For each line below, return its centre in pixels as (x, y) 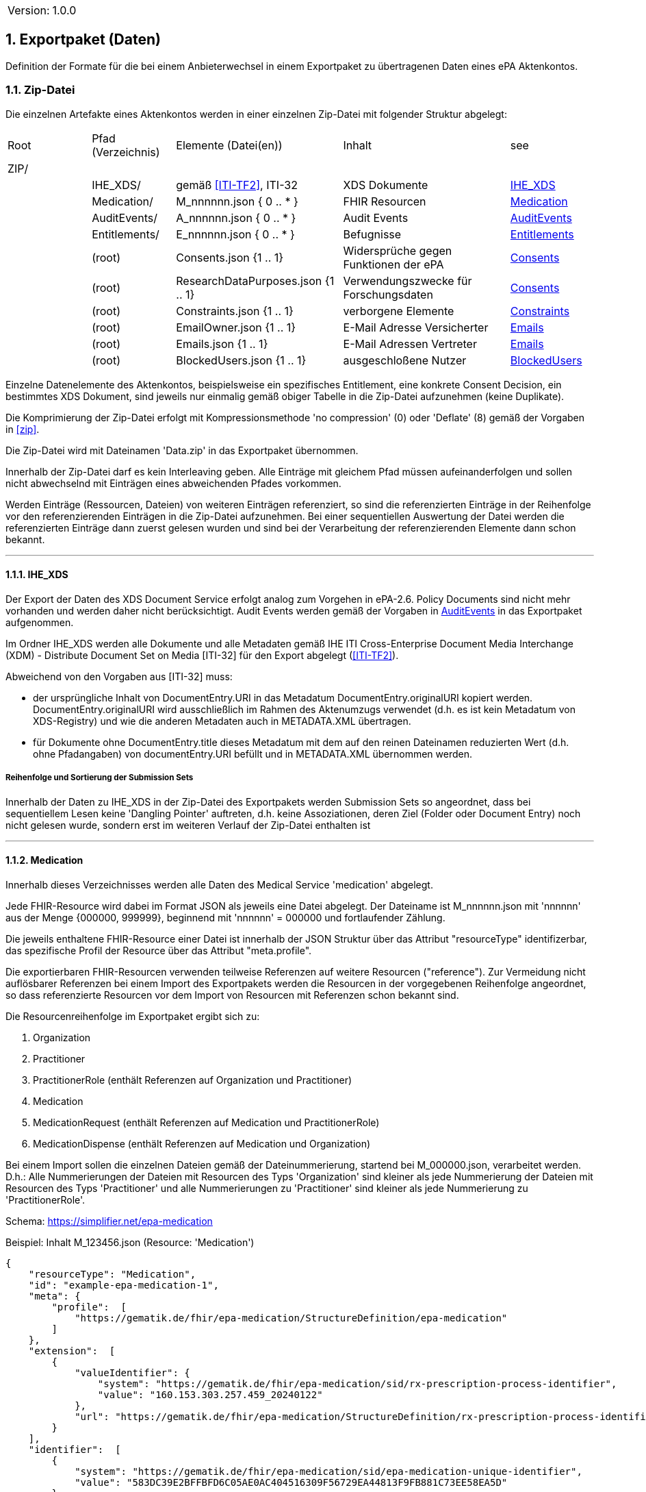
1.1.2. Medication (44, 860)
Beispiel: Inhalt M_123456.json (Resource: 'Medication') (130, 1242)
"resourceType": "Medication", (112, 1274)
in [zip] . (23, 429)
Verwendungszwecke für (408, 281)
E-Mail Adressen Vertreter (410, 344)
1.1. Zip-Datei (40, 90)
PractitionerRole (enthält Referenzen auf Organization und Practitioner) (193, 1080)
